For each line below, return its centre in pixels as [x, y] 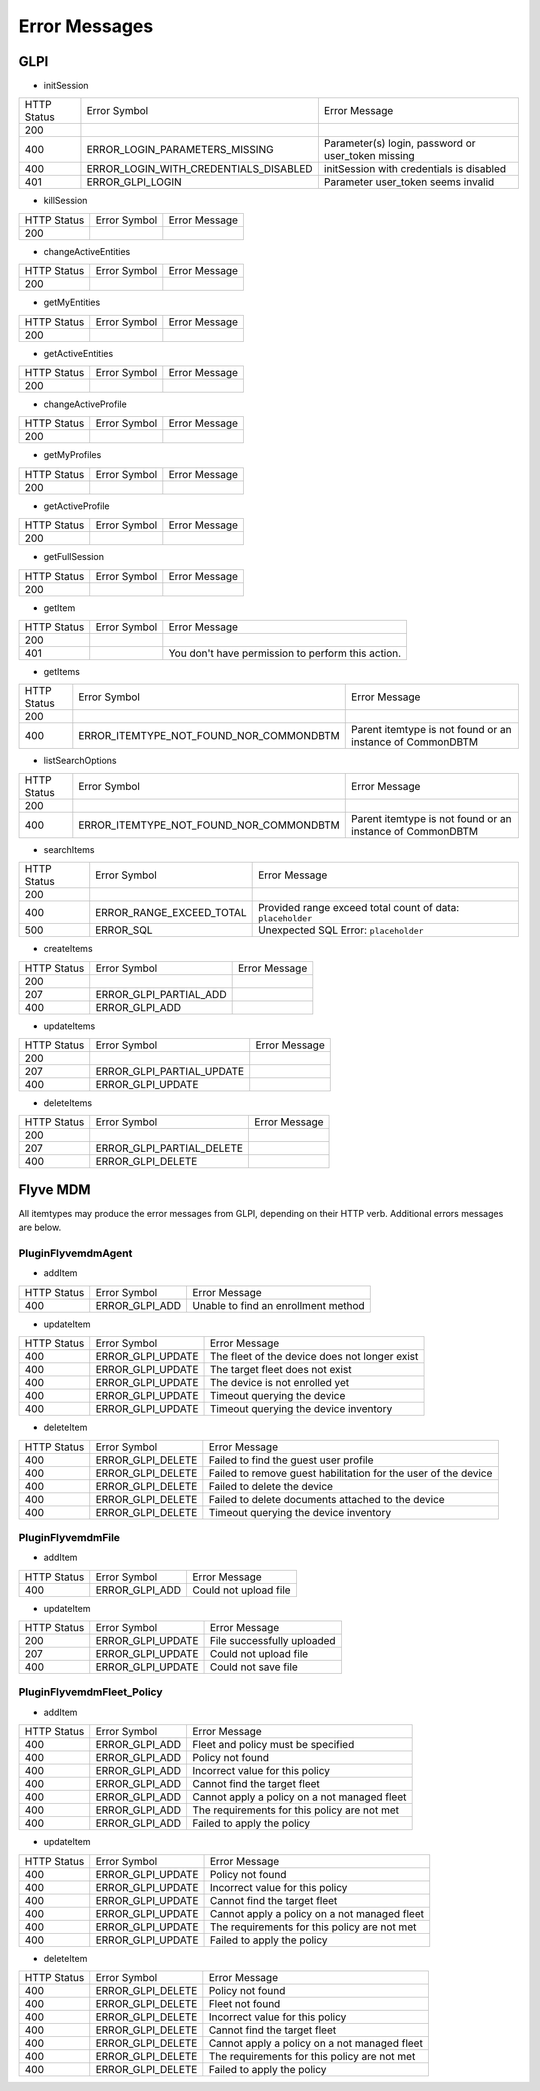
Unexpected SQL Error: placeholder [341, 930]
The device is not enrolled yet [279, 1383]
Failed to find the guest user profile [291, 1460]
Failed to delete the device [271, 1486]
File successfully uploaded [272, 1641]
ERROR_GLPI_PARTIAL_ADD [161, 994]
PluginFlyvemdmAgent [75, 1253]
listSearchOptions [80, 761]
